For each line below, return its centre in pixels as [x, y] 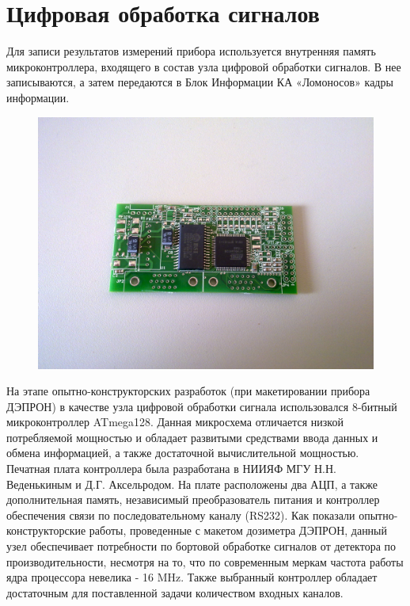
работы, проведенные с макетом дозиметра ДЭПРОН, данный [238, 530]
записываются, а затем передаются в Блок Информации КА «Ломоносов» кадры [200, 82]
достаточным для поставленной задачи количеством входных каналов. [175, 592]
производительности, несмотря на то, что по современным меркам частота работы [205, 561]
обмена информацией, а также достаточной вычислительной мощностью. [183, 453]
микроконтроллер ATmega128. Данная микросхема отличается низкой [175, 422]
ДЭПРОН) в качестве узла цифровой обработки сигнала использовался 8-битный [202, 406]
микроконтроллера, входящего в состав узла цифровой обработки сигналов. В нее [204, 66]
